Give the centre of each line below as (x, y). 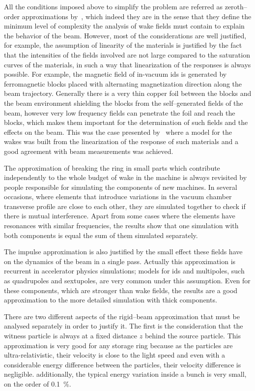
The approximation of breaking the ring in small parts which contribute (112, 167)
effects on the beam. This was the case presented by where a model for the (118, 132)
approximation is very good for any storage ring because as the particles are (118, 345)
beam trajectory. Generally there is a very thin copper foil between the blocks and (128, 93)
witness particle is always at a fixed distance (71, 335)
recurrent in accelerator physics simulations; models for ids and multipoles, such (124, 271)
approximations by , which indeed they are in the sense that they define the (137, 16)
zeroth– (236, 6)
